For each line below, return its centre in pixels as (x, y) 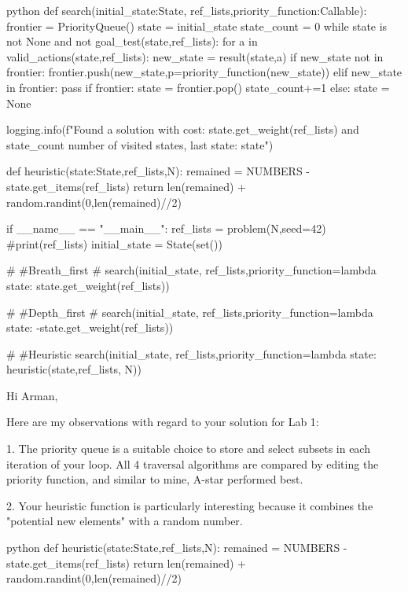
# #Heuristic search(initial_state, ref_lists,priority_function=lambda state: (191, 353)
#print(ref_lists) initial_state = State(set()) (114, 243)
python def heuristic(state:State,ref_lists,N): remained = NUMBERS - (177, 548)
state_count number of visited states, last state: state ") (140, 144)
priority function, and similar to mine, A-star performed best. (155, 479)
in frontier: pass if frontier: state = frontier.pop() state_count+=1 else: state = (198, 87)
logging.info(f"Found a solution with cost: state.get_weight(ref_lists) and (183, 129)
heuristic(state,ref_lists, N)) (74, 369)
